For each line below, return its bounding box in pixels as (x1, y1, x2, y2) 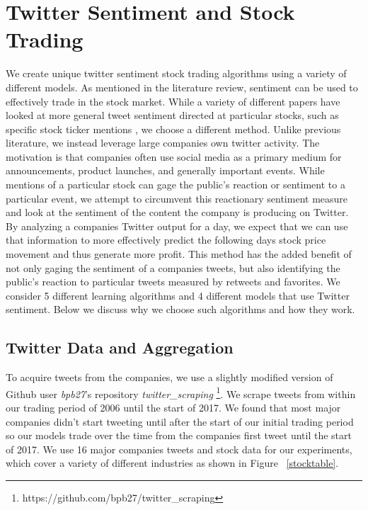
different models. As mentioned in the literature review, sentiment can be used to (6, 79, 358, 94)
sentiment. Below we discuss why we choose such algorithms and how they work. (6, 302, 355, 317)
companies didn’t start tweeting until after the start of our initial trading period (6, 414, 354, 429)
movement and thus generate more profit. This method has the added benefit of (6, 246, 352, 261)
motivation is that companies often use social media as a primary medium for (6, 149, 342, 164)
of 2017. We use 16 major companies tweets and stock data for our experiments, (6, 441, 352, 456)
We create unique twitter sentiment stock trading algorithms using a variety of (6, 66, 347, 81)
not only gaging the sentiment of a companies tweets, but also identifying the (6, 260, 340, 275)
